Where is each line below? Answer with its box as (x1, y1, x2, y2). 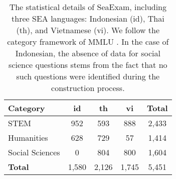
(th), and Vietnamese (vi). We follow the (16, 24, 160, 36)
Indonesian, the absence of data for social (15, 47, 160, 59)
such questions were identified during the (16, 70, 160, 82)
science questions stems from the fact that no (9, 59, 167, 70)
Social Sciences (8, 146, 60, 158)
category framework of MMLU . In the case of (7, 36, 169, 47)
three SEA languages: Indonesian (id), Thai (12, 13, 164, 24)
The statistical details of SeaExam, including (9, 1, 167, 13)
